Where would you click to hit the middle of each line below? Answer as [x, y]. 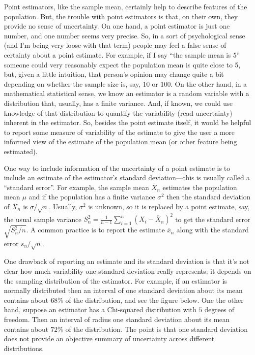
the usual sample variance [43, 219]
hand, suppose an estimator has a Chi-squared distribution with [100, 309]
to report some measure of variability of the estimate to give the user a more [119, 132]
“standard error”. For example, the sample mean [77, 187]
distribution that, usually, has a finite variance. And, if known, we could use [118, 103]
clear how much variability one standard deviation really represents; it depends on [128, 271]
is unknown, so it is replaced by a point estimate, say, [169, 206]
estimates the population [200, 187]
